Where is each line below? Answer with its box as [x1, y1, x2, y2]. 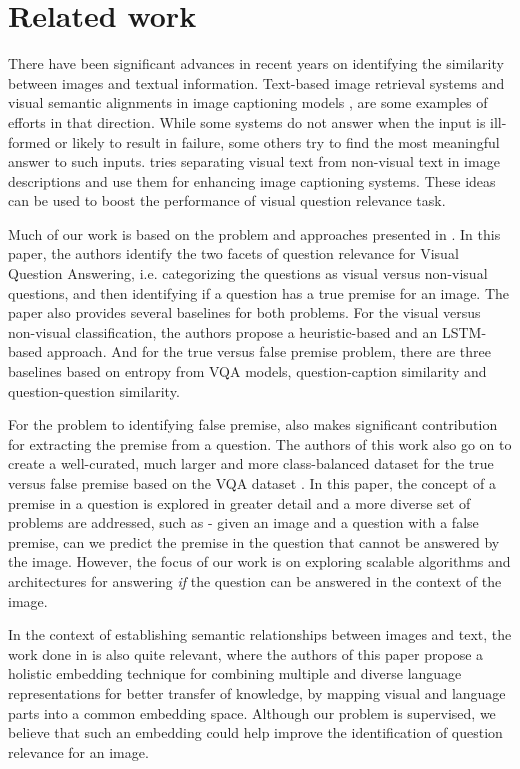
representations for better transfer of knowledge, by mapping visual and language [8, 682, 506, 703]
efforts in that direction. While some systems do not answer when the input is [8, 111, 486, 132]
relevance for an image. [8, 741, 149, 762]
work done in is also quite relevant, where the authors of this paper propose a [8, 643, 484, 664]
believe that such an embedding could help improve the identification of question [8, 722, 503, 743]
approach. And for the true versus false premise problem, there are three [46, 341, 491, 362]
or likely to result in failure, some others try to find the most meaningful [55, 131, 500, 152]
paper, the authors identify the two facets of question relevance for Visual [8, 243, 459, 264]
